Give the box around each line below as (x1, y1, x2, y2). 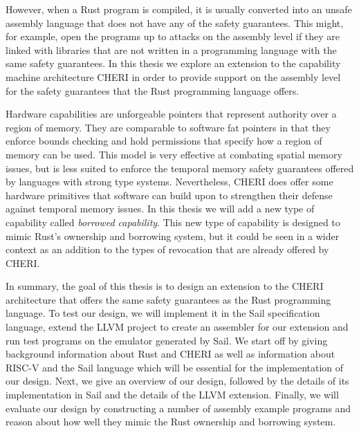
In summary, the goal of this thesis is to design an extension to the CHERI (6, 279, 324, 293)
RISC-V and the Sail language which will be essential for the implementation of (6, 360, 344, 374)
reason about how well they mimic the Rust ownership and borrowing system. (6, 414, 336, 429)
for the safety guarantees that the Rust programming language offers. (6, 83, 300, 98)
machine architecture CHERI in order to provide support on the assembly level (6, 69, 341, 84)
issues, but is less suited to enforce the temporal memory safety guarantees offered (6, 160, 354, 175)
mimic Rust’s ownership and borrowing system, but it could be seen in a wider (6, 228, 340, 243)
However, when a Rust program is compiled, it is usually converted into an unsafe (6, 2, 352, 16)
